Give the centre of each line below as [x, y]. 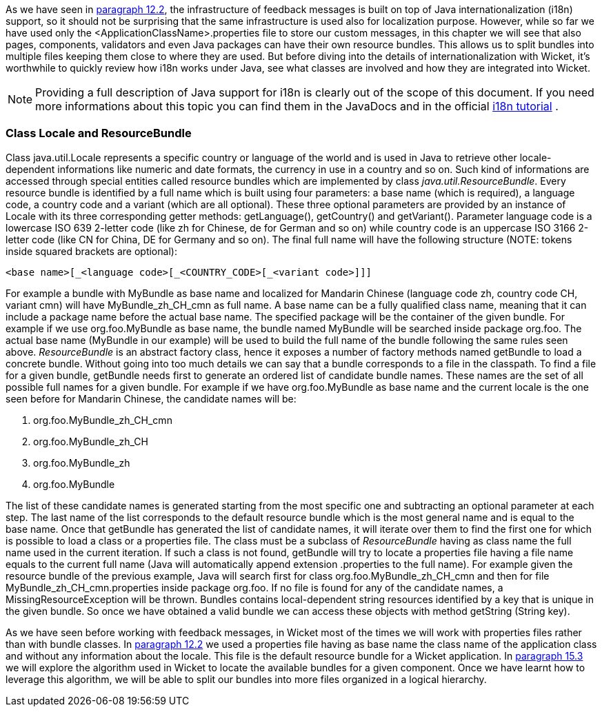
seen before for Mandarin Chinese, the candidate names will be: [151, 398]
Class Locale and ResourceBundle [99, 133]
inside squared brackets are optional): [91, 251]
